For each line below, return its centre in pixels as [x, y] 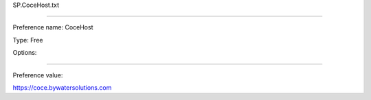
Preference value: [38, 75]
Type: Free [28, 40]
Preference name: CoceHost [53, 27]
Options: [25, 53]
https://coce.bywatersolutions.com [62, 87]
